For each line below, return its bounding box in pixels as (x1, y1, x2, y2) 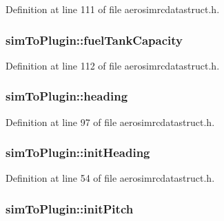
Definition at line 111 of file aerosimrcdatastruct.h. (6, 2, 220, 16)
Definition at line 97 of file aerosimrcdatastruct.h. (6, 114, 215, 129)
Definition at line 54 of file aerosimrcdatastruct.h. (6, 171, 215, 185)
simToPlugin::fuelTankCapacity (6, 31, 183, 48)
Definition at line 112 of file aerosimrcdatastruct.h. (6, 58, 220, 72)
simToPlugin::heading (6, 87, 128, 105)
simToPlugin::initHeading (6, 144, 150, 161)
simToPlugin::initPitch (6, 200, 134, 217)
